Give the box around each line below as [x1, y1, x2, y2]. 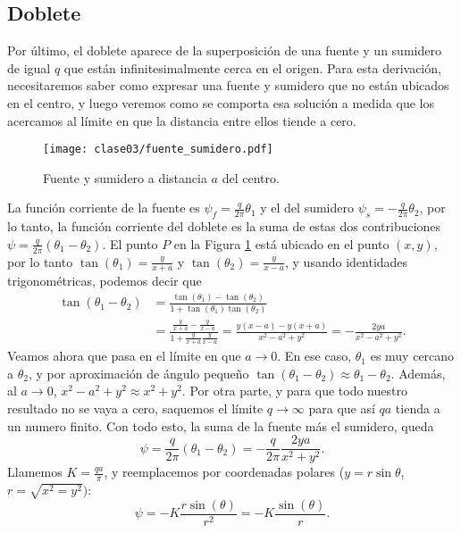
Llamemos [7, 462, 63, 481]
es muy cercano [370, 346, 455, 365]
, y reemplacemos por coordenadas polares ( [104, 462, 345, 481]
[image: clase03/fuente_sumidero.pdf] [43, 143, 273, 156]
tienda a [395, 398, 440, 417]
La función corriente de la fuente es [7, 198, 200, 217]
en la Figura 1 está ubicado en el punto [173, 234, 390, 253]
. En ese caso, [277, 346, 352, 365]
